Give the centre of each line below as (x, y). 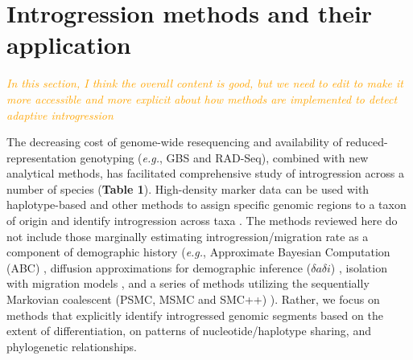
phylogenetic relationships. (72, 346)
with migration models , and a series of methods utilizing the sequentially (188, 283)
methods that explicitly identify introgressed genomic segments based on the (195, 315)
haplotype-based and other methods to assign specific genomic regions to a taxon (206, 205)
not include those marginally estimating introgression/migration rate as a (188, 236)
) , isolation (359, 267)
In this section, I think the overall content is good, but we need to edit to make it (205, 83)
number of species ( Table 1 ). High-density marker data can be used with (188, 188)
